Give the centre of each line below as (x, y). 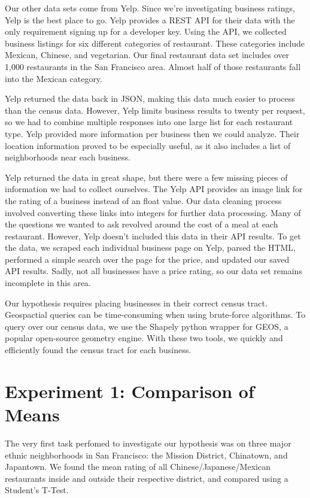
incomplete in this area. (48, 283)
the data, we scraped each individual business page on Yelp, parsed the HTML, (150, 248)
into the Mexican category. (54, 78)
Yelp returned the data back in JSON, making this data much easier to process (150, 98)
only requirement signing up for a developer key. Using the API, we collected (146, 31)
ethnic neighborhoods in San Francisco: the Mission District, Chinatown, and (146, 455)
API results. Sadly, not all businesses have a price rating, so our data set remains (154, 271)
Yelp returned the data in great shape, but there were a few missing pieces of (146, 177)
